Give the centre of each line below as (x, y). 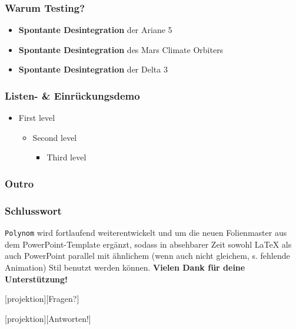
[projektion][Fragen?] (42, 299)
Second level (55, 137)
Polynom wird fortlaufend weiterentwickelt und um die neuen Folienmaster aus (146, 233)
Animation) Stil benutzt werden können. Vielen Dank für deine (125, 267)
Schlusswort (33, 210)
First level (37, 118)
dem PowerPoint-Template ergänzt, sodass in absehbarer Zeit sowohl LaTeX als (148, 244)
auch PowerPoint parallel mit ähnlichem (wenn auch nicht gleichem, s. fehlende (147, 256)
